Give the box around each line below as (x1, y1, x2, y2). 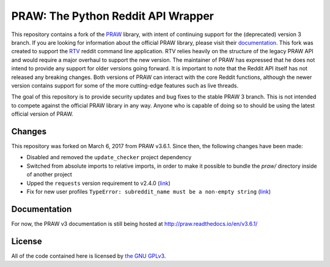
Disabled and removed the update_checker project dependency (26, 154, 192, 161)
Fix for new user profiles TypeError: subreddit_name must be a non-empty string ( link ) (26, 187, 271, 195)
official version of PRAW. (11, 110, 73, 118)
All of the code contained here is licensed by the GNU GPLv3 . (11, 252, 166, 260)
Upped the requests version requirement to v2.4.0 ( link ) (26, 179, 171, 187)
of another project (26, 171, 73, 178)
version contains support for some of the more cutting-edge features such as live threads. (11, 81, 239, 89)
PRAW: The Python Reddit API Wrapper (11, 9, 214, 23)
